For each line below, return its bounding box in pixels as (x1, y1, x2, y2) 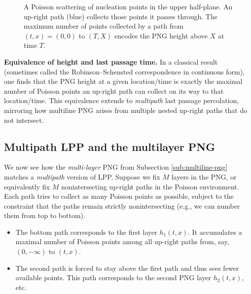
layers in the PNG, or (171, 171, 237, 182)
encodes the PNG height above (114, 30, 208, 40)
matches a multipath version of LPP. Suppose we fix (4, 171, 160, 182)
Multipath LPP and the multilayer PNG (4, 139, 215, 154)
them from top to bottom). (4, 210, 85, 220)
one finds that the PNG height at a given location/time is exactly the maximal (4, 76, 243, 86)
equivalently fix (4, 181, 50, 191)
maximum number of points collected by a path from (24, 21, 184, 31)
